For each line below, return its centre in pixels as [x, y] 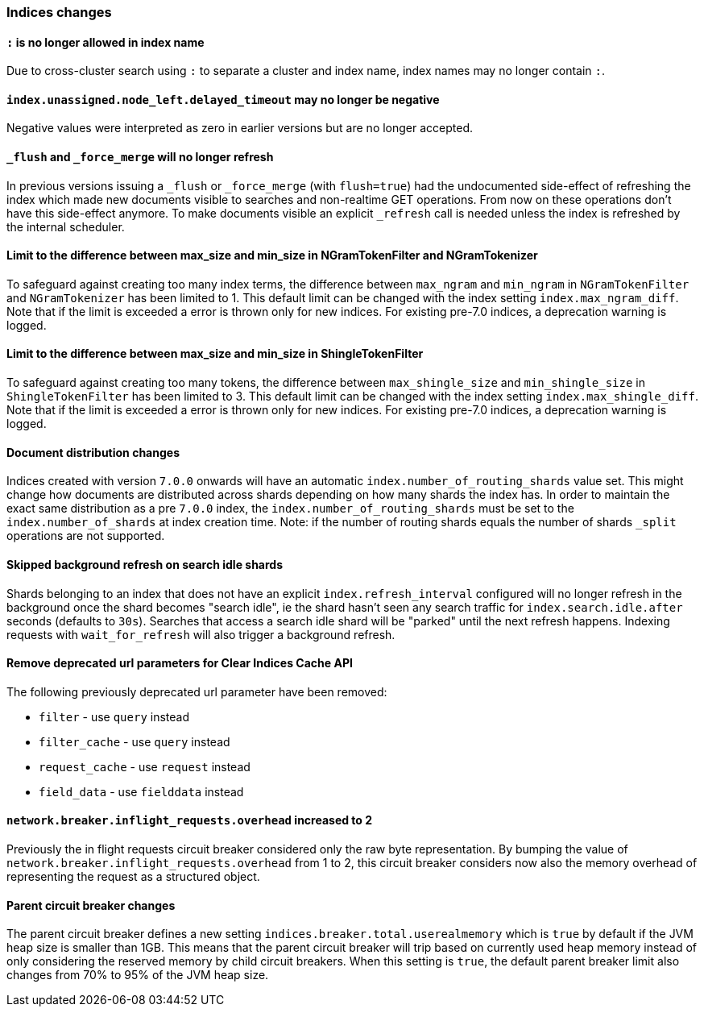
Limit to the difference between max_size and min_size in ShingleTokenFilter [215, 354]
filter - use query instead [114, 716]
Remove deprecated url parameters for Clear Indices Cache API [180, 663]
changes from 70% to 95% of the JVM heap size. [138, 975]
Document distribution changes [93, 452]
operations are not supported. [86, 536]
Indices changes [59, 12]
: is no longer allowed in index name [106, 42]
